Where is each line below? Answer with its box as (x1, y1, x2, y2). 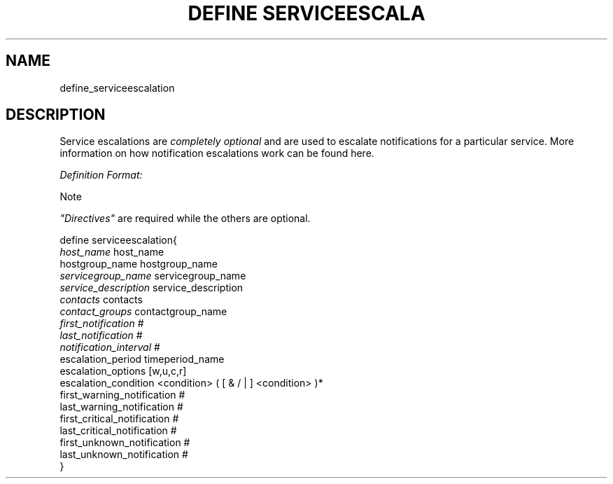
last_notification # (59, 329, 143, 342)
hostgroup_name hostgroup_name (59, 258, 218, 270)
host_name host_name (59, 246, 164, 258)
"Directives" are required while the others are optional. (59, 212, 311, 225)
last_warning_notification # (59, 401, 183, 413)
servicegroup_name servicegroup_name (59, 270, 246, 282)
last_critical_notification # (59, 424, 177, 437)
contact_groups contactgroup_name (59, 305, 227, 318)
